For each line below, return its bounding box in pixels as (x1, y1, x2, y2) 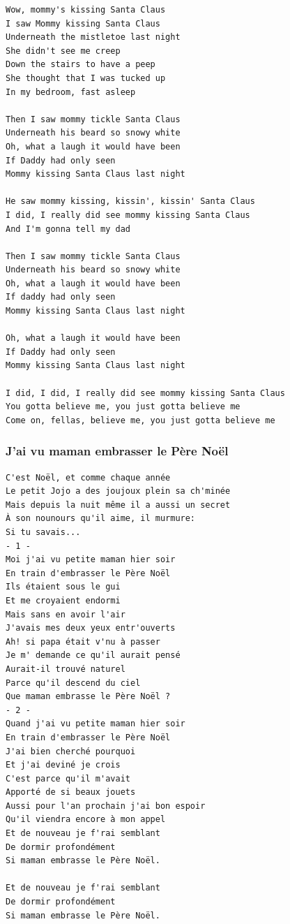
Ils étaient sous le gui (6, 582, 121, 592)
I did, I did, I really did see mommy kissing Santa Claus (6, 388, 285, 398)
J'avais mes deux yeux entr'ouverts (6, 623, 176, 633)
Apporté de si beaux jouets (6, 787, 136, 798)
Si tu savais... (6, 527, 81, 537)
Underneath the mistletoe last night (6, 32, 181, 43)
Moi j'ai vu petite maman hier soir (6, 555, 176, 565)
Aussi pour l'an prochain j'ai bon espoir (6, 800, 206, 811)
